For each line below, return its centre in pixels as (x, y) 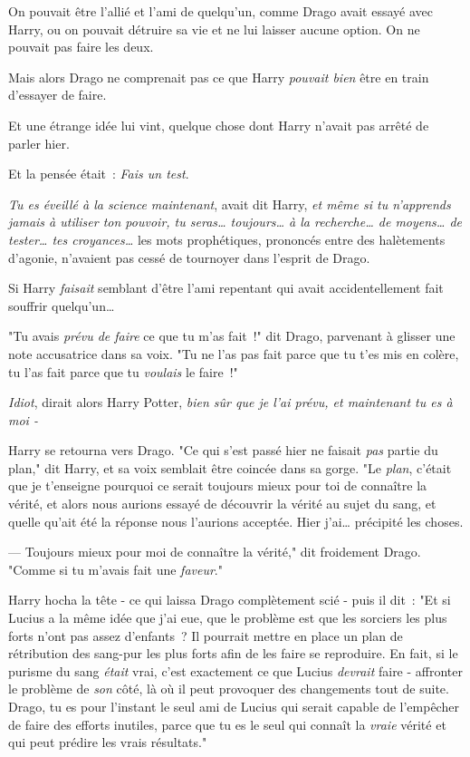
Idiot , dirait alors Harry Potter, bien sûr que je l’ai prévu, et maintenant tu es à (230, 402)
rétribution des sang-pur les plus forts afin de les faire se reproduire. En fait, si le (233, 653)
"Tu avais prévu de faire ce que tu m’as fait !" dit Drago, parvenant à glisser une (232, 336)
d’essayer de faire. (58, 95)
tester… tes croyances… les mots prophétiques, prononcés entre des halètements (227, 239)
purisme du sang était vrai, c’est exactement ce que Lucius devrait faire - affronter (236, 670)
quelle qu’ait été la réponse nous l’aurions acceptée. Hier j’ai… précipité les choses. (236, 521)
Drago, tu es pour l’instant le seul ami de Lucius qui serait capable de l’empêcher (234, 706)
